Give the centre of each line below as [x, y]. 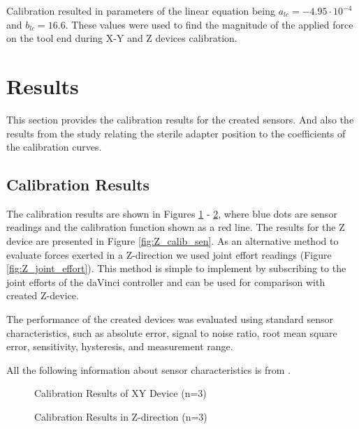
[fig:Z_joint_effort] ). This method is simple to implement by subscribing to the [176, 268]
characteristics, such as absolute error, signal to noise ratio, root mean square [172, 332]
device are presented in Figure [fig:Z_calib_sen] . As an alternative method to [173, 241]
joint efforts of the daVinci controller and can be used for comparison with [166, 281]
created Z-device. [43, 295]
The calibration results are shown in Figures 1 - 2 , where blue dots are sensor [172, 213]
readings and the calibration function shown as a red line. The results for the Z [176, 227]
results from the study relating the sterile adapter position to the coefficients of [176, 133]
